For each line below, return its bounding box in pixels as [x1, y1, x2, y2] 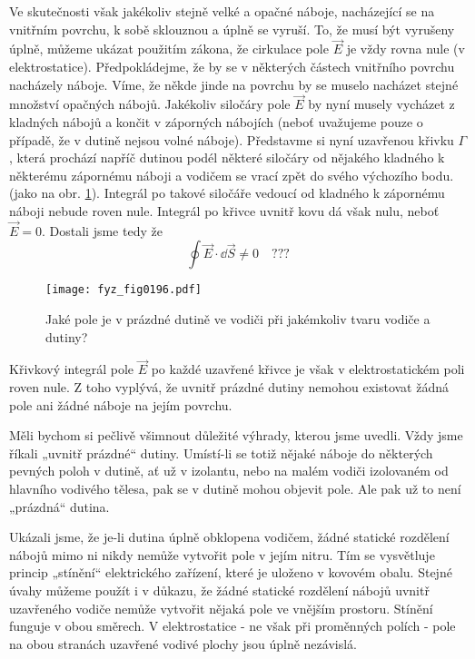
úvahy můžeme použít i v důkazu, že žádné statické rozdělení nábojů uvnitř [9, 580, 430, 599]
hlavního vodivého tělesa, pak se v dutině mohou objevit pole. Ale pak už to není [9, 479, 461, 497]
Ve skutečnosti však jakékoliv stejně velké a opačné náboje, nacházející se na [9, 2, 435, 20]
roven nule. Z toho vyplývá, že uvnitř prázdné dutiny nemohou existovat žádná [9, 378, 450, 397]
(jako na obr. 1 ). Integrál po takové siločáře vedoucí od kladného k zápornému [9, 183, 445, 202]
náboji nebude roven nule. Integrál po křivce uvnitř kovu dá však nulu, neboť [9, 201, 440, 220]
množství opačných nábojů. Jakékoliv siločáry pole [9, 94, 291, 113]
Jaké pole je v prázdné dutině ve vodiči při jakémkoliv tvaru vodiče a [45, 310, 430, 329]
